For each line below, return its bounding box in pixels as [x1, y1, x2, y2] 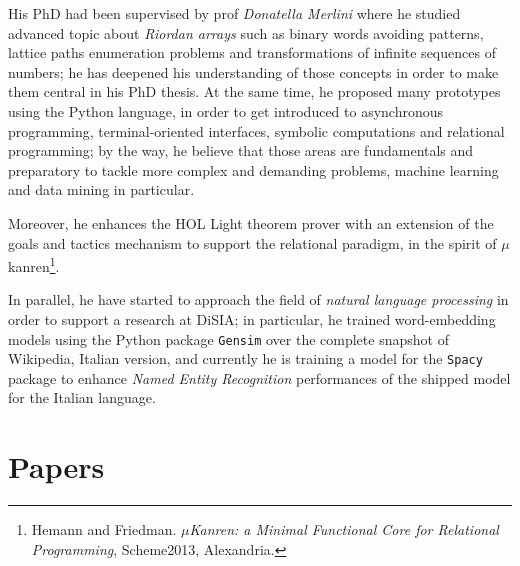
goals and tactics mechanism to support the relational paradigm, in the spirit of [8, 232, 497, 253]
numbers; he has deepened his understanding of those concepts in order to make [8, 61, 499, 82]
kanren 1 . [8, 253, 60, 276]
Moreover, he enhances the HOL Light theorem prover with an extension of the [8, 212, 494, 233]
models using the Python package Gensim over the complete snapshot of [8, 328, 449, 349]
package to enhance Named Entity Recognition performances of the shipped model [8, 367, 511, 388]
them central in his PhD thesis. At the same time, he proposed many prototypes [8, 81, 501, 102]
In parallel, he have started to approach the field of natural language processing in [8, 289, 509, 310]
